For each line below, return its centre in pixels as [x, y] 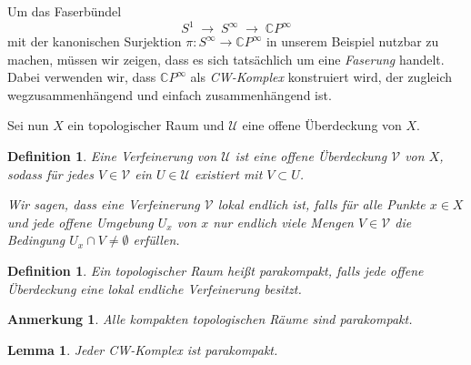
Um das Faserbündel [65, 11]
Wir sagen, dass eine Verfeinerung [104, 204]
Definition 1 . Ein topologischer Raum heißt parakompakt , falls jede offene [215, 271]
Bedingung [36, 240]
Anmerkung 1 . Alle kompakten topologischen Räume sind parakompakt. [210, 319]
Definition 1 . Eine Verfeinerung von [112, 156]
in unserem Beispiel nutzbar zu [352, 41]
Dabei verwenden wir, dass [82, 77]
